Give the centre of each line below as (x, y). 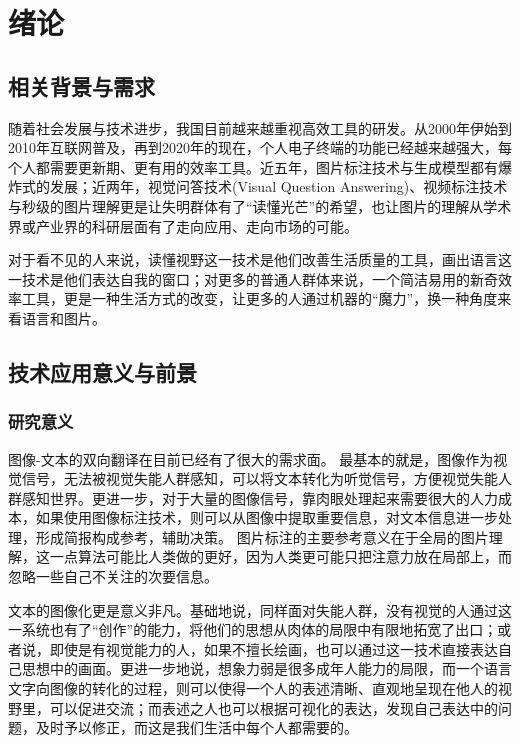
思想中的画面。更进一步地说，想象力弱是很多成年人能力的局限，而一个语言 (266, 668)
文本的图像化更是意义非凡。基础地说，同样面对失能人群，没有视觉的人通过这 (260, 609)
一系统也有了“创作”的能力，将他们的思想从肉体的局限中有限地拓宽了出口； (253, 629)
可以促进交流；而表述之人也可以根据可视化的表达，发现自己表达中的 (273, 707)
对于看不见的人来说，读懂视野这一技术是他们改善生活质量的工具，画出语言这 (260, 259)
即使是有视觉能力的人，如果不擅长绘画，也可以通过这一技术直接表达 (273, 648)
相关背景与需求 (81, 85)
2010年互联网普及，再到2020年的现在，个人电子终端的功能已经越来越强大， (253, 147)
